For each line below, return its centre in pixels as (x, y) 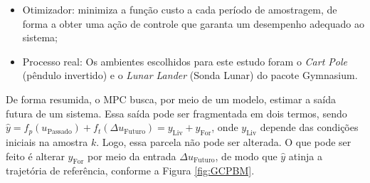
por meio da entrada (132, 156)
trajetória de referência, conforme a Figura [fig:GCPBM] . (130, 171)
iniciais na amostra (47, 141)
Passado (59, 131)
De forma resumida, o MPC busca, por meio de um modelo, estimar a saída (171, 99)
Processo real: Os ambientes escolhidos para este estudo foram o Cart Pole (185, 61)
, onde (225, 127)
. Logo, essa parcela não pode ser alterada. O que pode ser (224, 141)
